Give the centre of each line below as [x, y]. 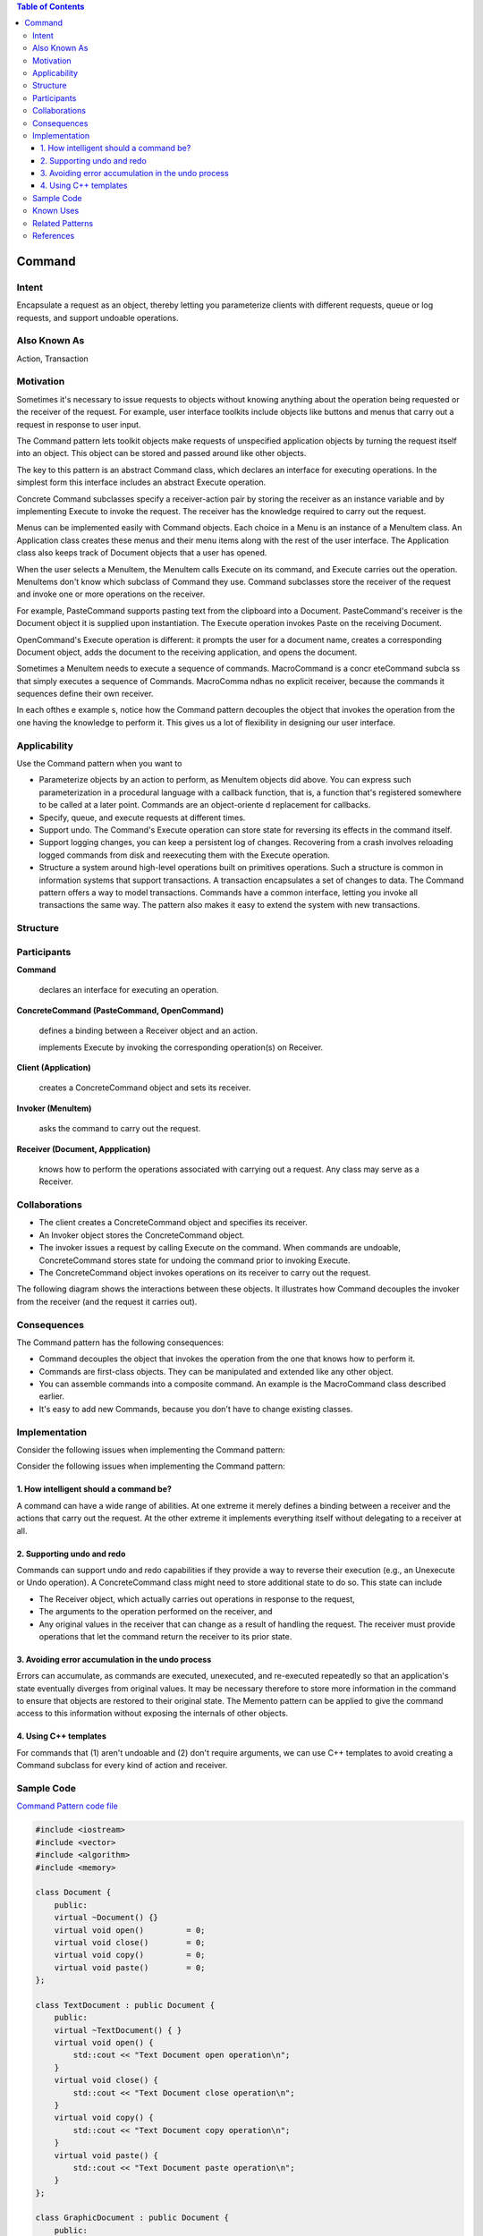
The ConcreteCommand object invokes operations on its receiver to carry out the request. [205, 1272]
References [54, 236]
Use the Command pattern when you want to [99, 763]
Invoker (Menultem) [54, 1108]
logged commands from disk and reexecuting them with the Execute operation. [185, 855]
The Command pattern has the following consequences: [120, 1342]
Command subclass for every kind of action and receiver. [122, 1766]
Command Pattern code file [67, 1806]
